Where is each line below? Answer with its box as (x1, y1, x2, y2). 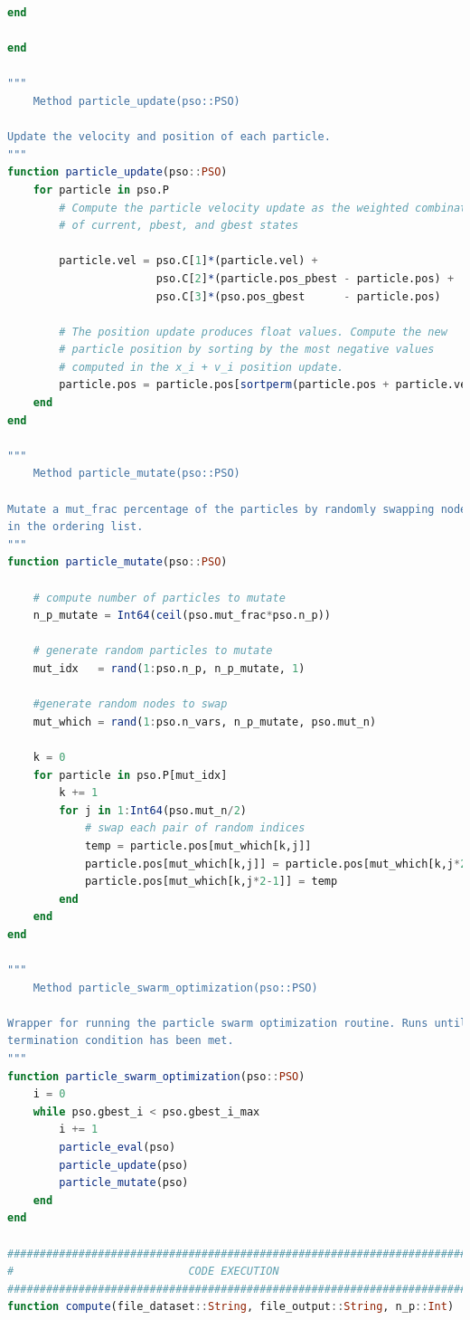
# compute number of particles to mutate (33, 591, 286, 604)
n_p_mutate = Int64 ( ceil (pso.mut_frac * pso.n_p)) (33, 609, 332, 622)
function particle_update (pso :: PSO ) (7, 166, 228, 179)
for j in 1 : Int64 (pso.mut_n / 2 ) (59, 803, 247, 817)
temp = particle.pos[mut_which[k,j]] (84, 839, 312, 852)
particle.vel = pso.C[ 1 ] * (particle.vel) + (59, 254, 318, 268)
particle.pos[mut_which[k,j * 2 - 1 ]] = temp (84, 875, 338, 888)
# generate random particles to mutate (33, 644, 273, 658)
